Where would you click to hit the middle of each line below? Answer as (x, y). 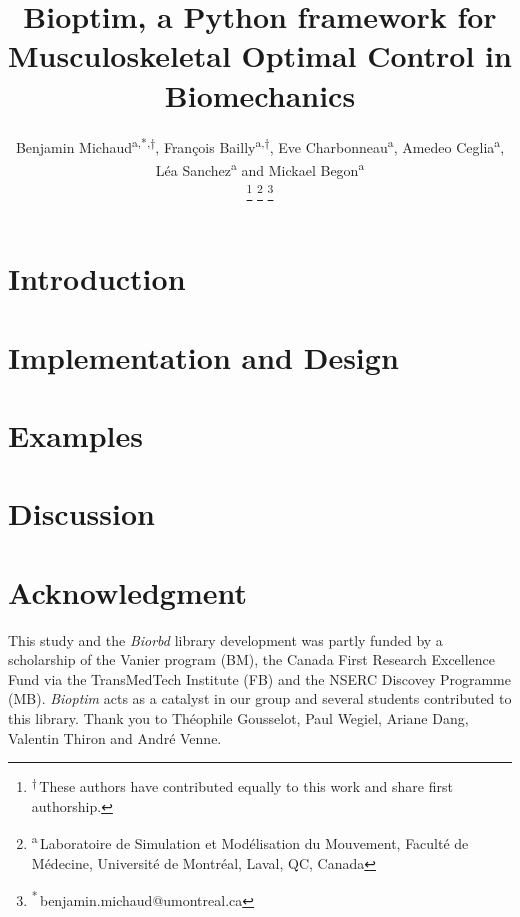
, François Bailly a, (210, 145)
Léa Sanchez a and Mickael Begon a (260, 168)
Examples (75, 435)
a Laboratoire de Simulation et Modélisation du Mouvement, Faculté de (250, 842)
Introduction (97, 278)
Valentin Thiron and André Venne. (115, 737)
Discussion (81, 513)
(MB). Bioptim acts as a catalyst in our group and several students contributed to (260, 698)
